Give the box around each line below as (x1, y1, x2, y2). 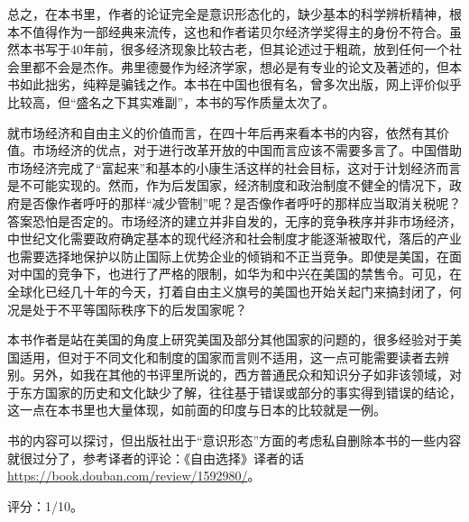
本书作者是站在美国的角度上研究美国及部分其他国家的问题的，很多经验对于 (7, 330, 449, 349)
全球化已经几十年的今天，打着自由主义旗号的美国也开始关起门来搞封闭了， (7, 281, 449, 300)
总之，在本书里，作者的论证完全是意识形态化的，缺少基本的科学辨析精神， (7, 5, 449, 23)
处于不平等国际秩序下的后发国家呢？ (32, 299, 247, 318)
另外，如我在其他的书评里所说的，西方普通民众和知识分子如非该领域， (32, 365, 449, 384)
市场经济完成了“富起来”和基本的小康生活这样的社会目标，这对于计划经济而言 (7, 158, 462, 177)
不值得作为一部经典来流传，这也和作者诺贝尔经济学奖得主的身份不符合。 (19, 22, 449, 41)
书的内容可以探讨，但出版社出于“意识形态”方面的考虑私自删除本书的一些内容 (7, 431, 462, 450)
